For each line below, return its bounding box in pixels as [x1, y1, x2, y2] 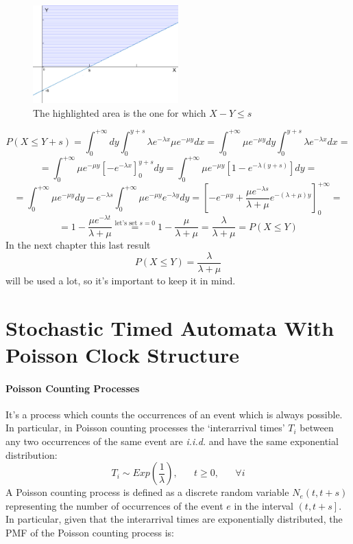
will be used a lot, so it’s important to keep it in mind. [5, 273, 236, 287]
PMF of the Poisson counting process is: [5, 525, 175, 540]
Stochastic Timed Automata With [5, 313, 334, 341]
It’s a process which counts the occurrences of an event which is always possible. [5, 407, 343, 421]
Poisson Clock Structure [5, 340, 239, 368]
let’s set [114, 219, 138, 227]
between [300, 420, 334, 435]
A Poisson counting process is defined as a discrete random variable [5, 485, 289, 499]
